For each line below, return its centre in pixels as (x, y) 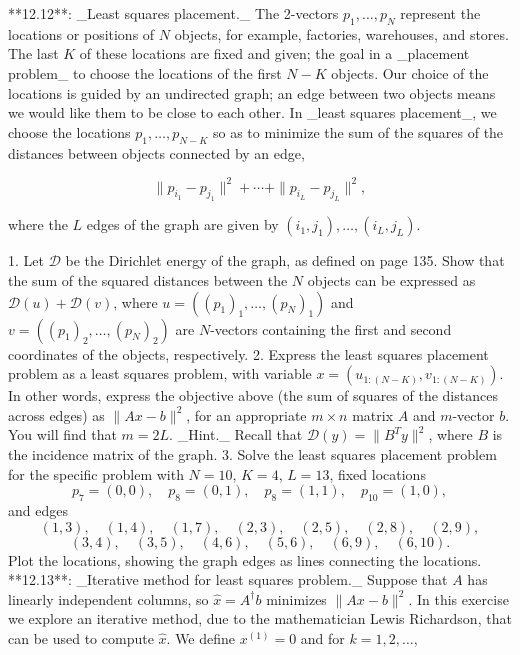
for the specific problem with (96, 473)
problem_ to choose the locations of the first (145, 72)
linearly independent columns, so (108, 598)
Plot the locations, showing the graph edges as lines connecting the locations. (245, 559)
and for (322, 637)
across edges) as (56, 414)
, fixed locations (377, 473)
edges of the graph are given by (182, 224)
